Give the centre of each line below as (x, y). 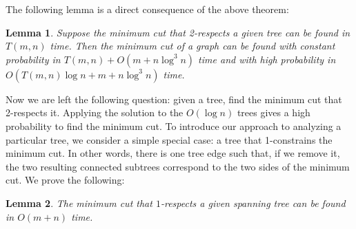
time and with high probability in (267, 59)
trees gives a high (274, 112)
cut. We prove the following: (65, 180)
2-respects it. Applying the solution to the (95, 112)
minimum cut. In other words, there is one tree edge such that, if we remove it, (173, 153)
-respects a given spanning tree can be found (253, 203)
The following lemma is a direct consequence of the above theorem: (147, 9)
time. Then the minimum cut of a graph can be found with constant (192, 46)
